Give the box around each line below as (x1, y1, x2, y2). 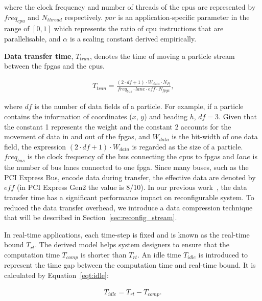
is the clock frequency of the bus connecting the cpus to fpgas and (27, 151, 234, 162)
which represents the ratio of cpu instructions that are (54, 23, 224, 34)
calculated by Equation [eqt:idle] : (4, 269, 109, 280)
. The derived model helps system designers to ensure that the (35, 239, 230, 250)
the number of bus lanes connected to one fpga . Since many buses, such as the (4, 162, 249, 173)
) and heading (144, 111, 187, 121)
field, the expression (4, 141, 66, 152)
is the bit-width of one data (172, 131, 258, 142)
